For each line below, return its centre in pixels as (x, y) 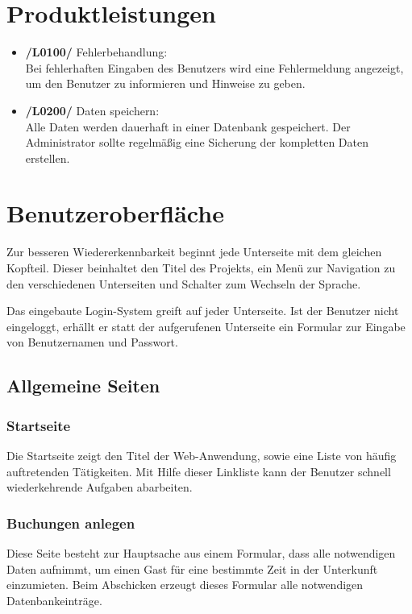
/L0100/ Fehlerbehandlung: (96, 52)
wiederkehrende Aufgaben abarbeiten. (100, 487)
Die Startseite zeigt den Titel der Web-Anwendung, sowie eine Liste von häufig (202, 455)
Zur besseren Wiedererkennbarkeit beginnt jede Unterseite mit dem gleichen (194, 252)
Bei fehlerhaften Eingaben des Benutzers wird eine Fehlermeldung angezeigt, (214, 67)
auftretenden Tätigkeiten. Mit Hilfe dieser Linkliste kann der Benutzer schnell (199, 471)
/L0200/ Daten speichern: (92, 110)
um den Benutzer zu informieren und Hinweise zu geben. (165, 83)
